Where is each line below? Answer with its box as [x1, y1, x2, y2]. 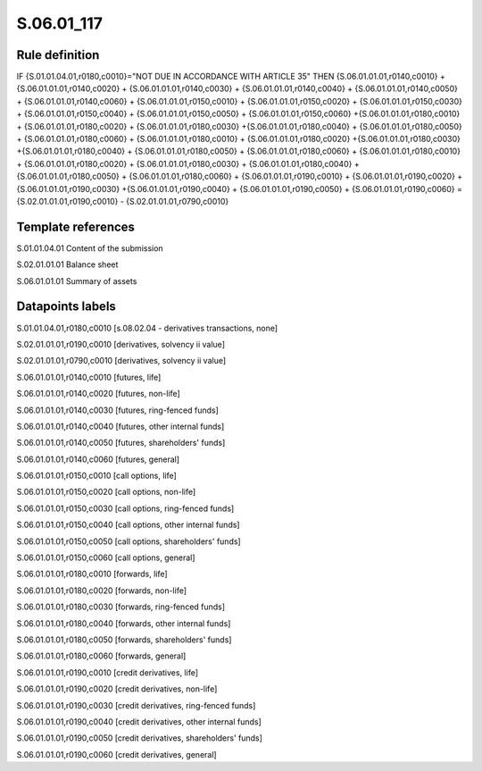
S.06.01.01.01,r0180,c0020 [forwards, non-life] [16, 585, 187, 596]
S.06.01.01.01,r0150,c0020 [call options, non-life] [16, 487, 196, 498]
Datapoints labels [16, 299, 116, 314]
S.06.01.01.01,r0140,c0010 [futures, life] [16, 372, 162, 382]
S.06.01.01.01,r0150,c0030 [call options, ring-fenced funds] [16, 503, 235, 514]
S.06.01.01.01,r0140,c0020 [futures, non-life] [16, 389, 180, 399]
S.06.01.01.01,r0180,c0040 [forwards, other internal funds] [16, 617, 231, 629]
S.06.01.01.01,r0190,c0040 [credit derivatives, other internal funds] [16, 716, 262, 727]
